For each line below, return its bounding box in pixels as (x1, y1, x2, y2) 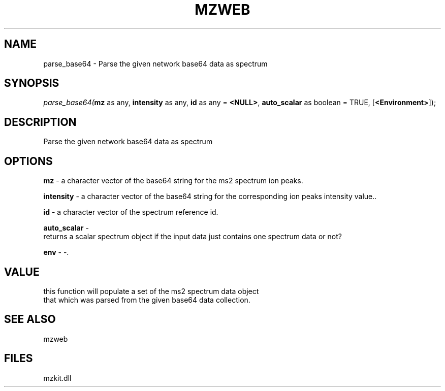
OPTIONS (4, 154, 53, 168)
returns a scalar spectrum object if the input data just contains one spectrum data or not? (43, 232, 342, 241)
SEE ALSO (4, 313, 56, 326)
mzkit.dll (43, 373, 72, 382)
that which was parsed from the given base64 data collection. (43, 295, 250, 304)
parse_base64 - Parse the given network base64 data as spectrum (43, 59, 268, 68)
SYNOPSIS (4, 77, 59, 90)
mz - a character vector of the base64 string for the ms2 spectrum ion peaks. (43, 176, 303, 185)
